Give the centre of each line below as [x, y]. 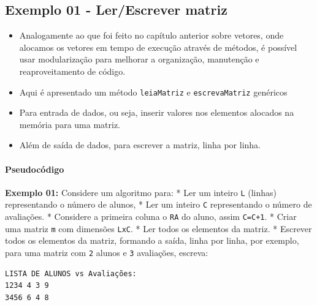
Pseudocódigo [35, 169]
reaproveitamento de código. [72, 71]
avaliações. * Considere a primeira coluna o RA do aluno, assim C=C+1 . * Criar [151, 217]
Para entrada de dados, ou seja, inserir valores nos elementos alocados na [157, 112]
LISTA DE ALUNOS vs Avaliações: [71, 273]
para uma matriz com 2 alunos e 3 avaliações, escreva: [107, 253]
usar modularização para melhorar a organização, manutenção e [139, 59]
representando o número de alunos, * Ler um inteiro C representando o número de [158, 204]
